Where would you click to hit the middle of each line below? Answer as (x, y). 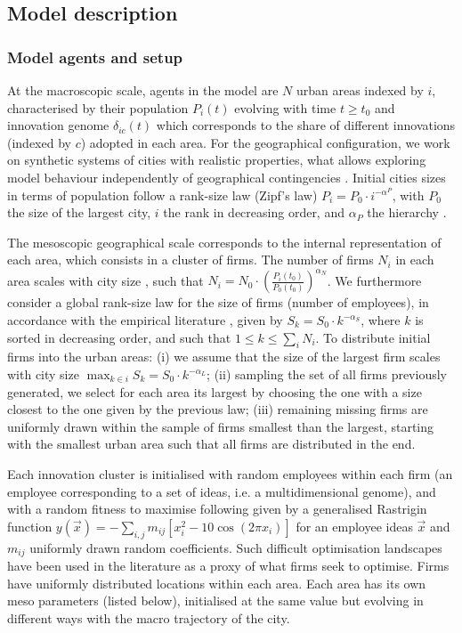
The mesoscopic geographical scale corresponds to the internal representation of (224, 242)
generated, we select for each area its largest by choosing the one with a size (215, 391)
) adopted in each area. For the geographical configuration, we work (265, 142)
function (30, 526)
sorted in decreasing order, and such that (119, 337)
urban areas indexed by (360, 90)
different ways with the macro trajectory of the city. (149, 617)
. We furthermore (374, 280)
